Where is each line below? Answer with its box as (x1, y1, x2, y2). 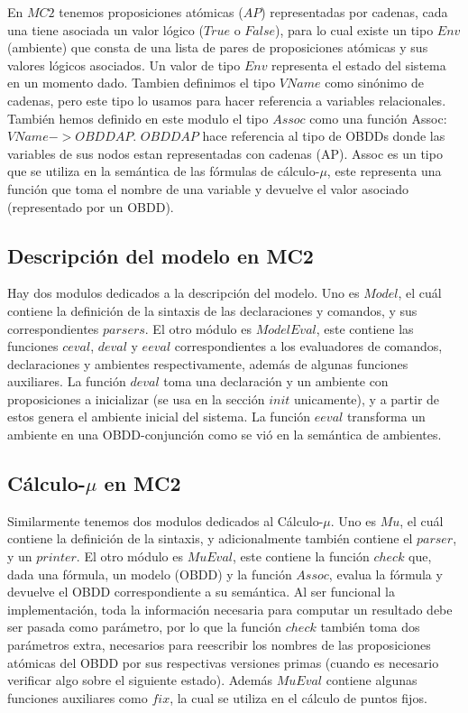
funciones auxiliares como (7, 688, 148, 707)
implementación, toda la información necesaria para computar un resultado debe (7, 599, 453, 618)
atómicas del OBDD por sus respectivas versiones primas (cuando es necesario (7, 653, 439, 671)
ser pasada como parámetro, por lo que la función (7, 617, 282, 636)
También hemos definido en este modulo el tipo (7, 108, 269, 127)
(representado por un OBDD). (7, 197, 174, 216)
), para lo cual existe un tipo (275, 20, 434, 39)
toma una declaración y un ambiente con (163, 372, 389, 391)
